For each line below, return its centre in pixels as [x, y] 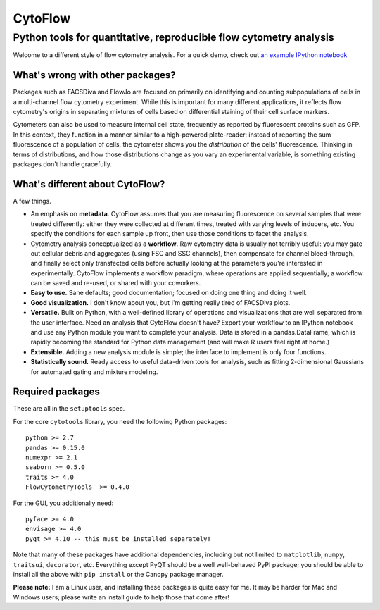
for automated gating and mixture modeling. [94, 372]
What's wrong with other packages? [94, 75]
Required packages [56, 392]
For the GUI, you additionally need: [63, 503]
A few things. [32, 201]
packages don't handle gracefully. [63, 164]
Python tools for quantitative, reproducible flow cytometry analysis [173, 37]
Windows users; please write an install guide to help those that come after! [121, 597]
